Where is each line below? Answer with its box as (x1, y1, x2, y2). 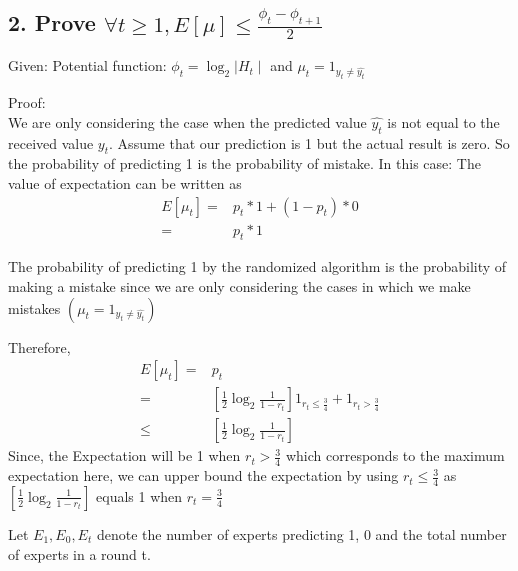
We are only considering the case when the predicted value (8, 111, 367, 132)
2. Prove (8, 7, 96, 38)
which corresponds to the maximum (285, 445, 505, 466)
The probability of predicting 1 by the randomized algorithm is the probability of (8, 256, 507, 277)
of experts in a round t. (8, 543, 151, 564)
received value (8, 132, 94, 153)
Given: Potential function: (8, 55, 167, 76)
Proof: (8, 92, 46, 113)
